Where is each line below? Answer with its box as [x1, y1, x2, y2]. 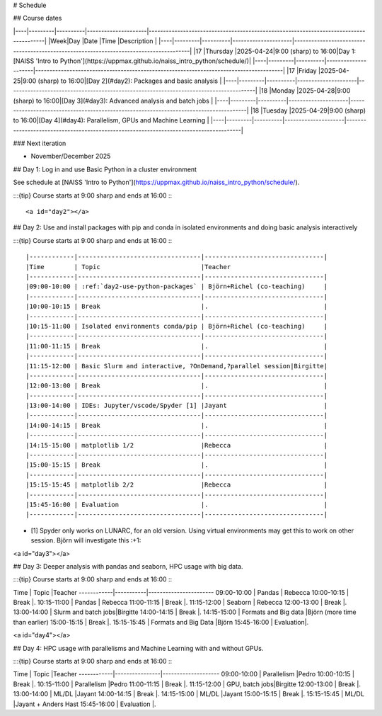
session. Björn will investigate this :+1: [30, 536, 141, 545]
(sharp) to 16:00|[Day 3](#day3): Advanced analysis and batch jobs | [13, 96, 214, 105]
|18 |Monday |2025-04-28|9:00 [258, 86, 351, 95]
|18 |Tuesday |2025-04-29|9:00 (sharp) [250, 106, 366, 115]
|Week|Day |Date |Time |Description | [48, 37, 157, 45]
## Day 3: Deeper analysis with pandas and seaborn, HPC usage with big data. [13, 562, 243, 570]
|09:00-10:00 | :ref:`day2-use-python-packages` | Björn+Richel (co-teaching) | [25, 283, 328, 290]
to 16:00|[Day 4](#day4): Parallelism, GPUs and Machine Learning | [13, 116, 209, 125]
